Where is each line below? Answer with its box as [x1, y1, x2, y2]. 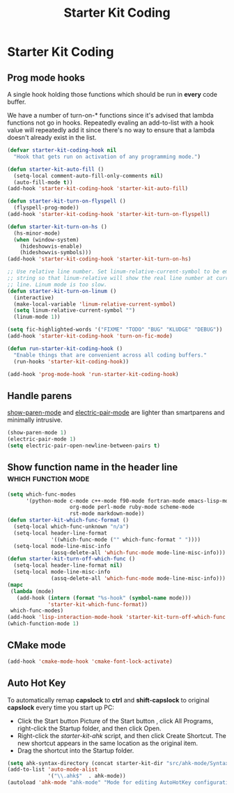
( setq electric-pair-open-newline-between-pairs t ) [7, 442, 160, 449]
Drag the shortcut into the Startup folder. [17, 746, 134, 755]
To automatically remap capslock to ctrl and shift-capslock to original [7, 696, 210, 704]
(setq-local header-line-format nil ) [13, 562, 123, 569]
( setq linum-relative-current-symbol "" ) [13, 307, 136, 314]
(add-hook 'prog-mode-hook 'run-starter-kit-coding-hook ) [7, 370, 179, 377]
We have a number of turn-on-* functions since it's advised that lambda [7, 111, 214, 119]
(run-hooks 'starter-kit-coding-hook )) [13, 358, 130, 365]
